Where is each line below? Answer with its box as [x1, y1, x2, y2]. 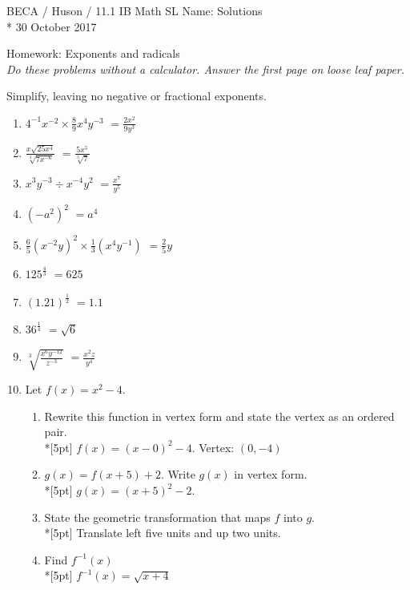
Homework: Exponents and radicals [6, 45, 180, 62]
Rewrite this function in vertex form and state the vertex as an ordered [44, 407, 395, 424]
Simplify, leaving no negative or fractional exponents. [6, 87, 267, 104]
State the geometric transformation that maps [44, 508, 271, 525]
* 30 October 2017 [6, 18, 97, 34]
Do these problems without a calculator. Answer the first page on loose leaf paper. [6, 60, 405, 77]
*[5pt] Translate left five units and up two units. [44, 524, 281, 541]
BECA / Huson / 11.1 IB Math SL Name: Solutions [6, 2, 263, 18]
